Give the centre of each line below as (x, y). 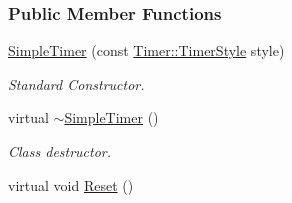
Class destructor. (60, 151)
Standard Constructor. (76, 83)
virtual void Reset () (71, 184)
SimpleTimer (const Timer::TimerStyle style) (146, 50)
